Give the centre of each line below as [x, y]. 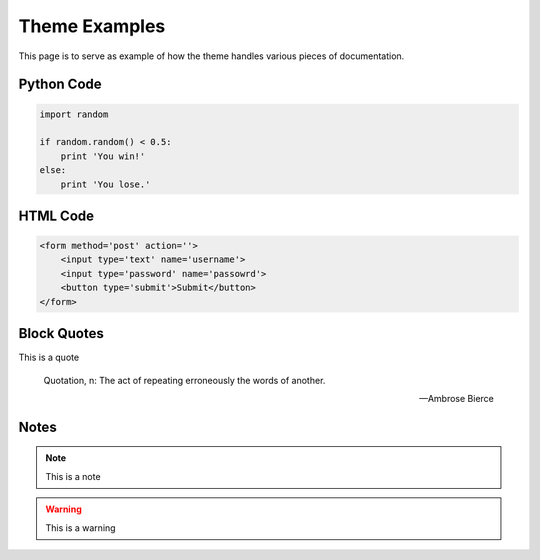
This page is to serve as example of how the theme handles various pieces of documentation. [211, 56]
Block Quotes [61, 333]
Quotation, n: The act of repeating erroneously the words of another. [184, 380]
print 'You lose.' [105, 184]
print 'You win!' [103, 156]
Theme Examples [92, 26]
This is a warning [80, 527]
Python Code [60, 84]
